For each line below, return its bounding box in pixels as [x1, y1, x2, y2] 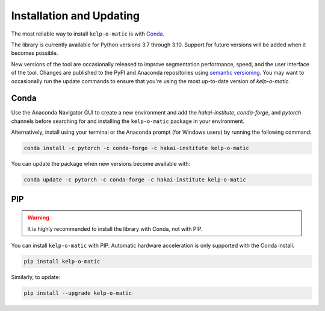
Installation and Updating [11, 9, 140, 22]
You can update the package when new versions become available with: [11, 160, 191, 168]
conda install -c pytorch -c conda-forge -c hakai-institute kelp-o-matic [23, 145, 250, 152]
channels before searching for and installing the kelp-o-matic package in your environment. [11, 118, 245, 125]
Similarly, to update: [11, 273, 61, 280]
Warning [27, 214, 49, 221]
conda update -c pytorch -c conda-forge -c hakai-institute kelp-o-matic [23, 177, 246, 183]
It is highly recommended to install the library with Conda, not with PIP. [27, 225, 203, 232]
